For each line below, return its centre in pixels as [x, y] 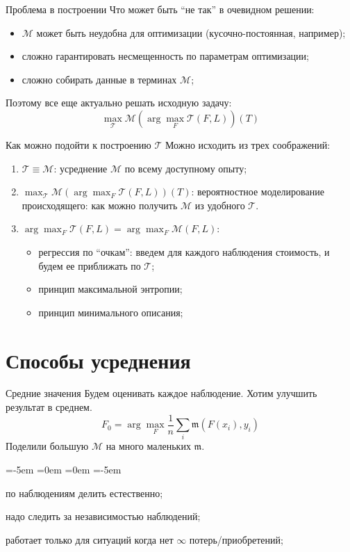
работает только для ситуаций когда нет [90, 539]
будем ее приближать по [90, 265]
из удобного [220, 205]
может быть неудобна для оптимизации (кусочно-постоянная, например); [191, 32]
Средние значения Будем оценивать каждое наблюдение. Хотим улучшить [161, 393]
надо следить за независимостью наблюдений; [103, 516]
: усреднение [81, 168]
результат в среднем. [49, 407]
